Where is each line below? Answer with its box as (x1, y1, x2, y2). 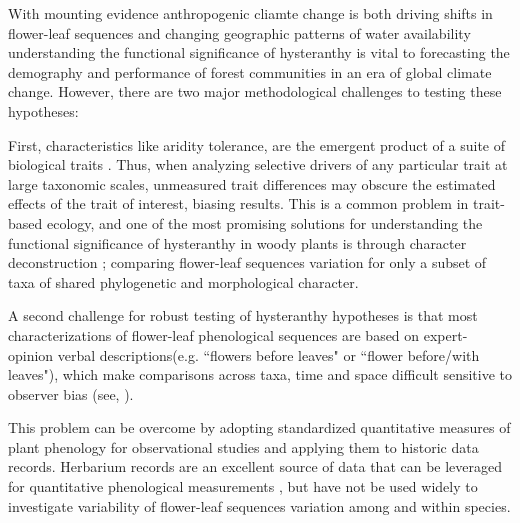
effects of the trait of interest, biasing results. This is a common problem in (8, 193, 469, 214)
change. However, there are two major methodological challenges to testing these (8, 81, 502, 102)
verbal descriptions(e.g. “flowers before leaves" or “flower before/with (57, 344, 480, 365)
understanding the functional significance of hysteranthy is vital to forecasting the (8, 42, 510, 63)
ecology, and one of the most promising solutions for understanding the (46, 212, 483, 233)
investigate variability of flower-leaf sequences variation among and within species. (8, 495, 511, 516)
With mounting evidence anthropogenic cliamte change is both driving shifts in (8, 3, 493, 23)
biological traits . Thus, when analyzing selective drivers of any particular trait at (8, 154, 508, 175)
